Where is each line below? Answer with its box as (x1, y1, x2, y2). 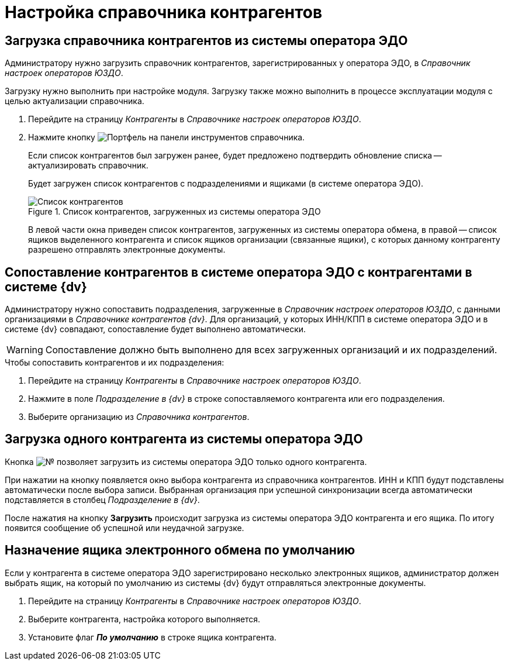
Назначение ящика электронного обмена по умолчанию (5, 543, 355, 558)
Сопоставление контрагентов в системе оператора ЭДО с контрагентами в (5, 264, 472, 280)
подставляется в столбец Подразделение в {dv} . (5, 494, 200, 505)
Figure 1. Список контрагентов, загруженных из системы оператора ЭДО (28, 206, 321, 217)
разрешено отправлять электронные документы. (28, 244, 226, 255)
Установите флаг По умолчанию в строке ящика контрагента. (28, 632, 277, 642)
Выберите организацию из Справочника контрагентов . (28, 412, 250, 422)
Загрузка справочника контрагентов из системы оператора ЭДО (5, 33, 408, 48)
